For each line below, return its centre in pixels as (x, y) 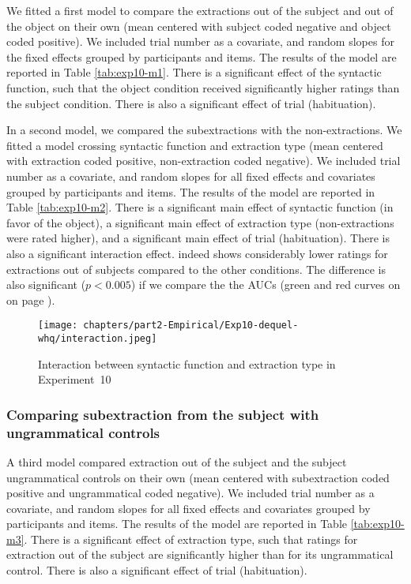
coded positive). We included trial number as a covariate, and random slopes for (200, 41)
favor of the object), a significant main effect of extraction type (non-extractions (200, 222)
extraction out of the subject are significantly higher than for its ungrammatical (200, 554)
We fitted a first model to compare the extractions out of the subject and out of (200, 10)
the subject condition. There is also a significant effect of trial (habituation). (191, 103)
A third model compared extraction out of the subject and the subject (177, 461)
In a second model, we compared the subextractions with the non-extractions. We (204, 130)
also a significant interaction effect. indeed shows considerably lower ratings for (197, 253)
